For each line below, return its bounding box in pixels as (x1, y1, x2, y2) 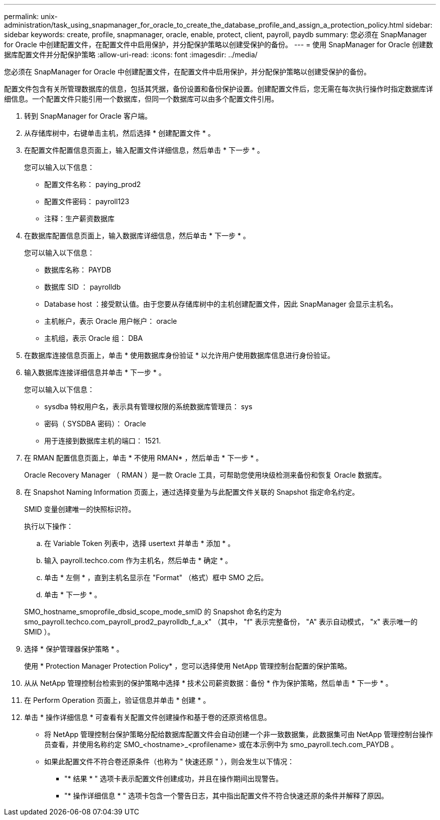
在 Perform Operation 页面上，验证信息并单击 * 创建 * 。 (24, 696, 210, 704)
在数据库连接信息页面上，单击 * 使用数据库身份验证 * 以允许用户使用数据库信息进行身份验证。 (24, 351, 335, 359)
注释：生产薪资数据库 (44, 214, 115, 223)
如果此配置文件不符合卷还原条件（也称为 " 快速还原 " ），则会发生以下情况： (44, 757, 294, 766)
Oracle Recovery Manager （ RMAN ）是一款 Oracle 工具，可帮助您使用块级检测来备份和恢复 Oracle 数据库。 (24, 471, 386, 479)
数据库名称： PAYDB (44, 265, 112, 274)
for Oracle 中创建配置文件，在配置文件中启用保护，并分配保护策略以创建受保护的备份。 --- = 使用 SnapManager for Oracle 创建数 (4, 40, 433, 49)
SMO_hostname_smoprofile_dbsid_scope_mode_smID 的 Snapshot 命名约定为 (24, 607, 282, 616)
